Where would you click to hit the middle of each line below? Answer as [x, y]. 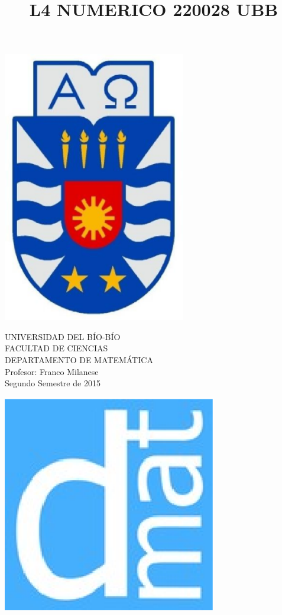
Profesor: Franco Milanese [52, 371]
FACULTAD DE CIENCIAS [56, 348]
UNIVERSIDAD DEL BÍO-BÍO [63, 336]
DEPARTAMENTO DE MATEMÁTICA [79, 359]
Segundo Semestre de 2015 [53, 383]
